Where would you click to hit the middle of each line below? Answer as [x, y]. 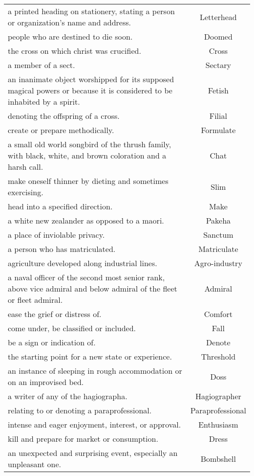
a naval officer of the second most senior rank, [86, 277]
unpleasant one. [34, 464]
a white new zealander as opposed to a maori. [86, 220]
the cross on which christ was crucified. [74, 51]
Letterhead [218, 17]
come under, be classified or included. [72, 328]
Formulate [218, 130]
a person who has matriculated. [62, 249]
